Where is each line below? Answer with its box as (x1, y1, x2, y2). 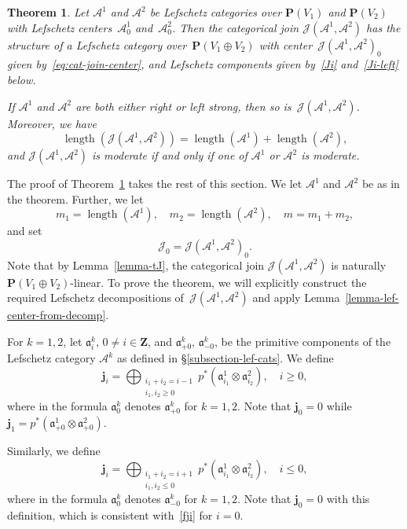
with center (258, 36, 313, 53)
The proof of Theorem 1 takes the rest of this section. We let (7, 175, 302, 192)
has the (366, 19, 401, 35)
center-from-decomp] (7, 307, 106, 323)
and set (7, 222, 42, 239)
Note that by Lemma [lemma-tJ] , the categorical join (7, 256, 265, 273)
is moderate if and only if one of (92, 147, 247, 163)
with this (326, 490, 370, 507)
